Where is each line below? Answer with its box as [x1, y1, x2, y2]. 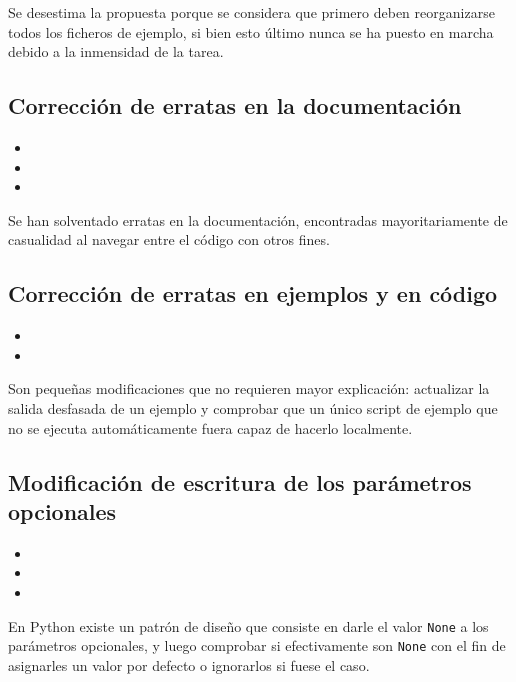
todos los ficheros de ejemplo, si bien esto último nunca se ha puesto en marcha [8, 21, 494, 42]
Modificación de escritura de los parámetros [8, 466, 472, 497]
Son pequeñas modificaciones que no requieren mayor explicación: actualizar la [8, 378, 490, 399]
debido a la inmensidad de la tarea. [8, 41, 224, 62]
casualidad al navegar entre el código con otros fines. [8, 229, 330, 250]
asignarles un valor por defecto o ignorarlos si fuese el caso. [8, 654, 370, 675]
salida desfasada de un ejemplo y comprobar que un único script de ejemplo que [8, 397, 498, 418]
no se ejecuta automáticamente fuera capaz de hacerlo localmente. [8, 417, 413, 438]
